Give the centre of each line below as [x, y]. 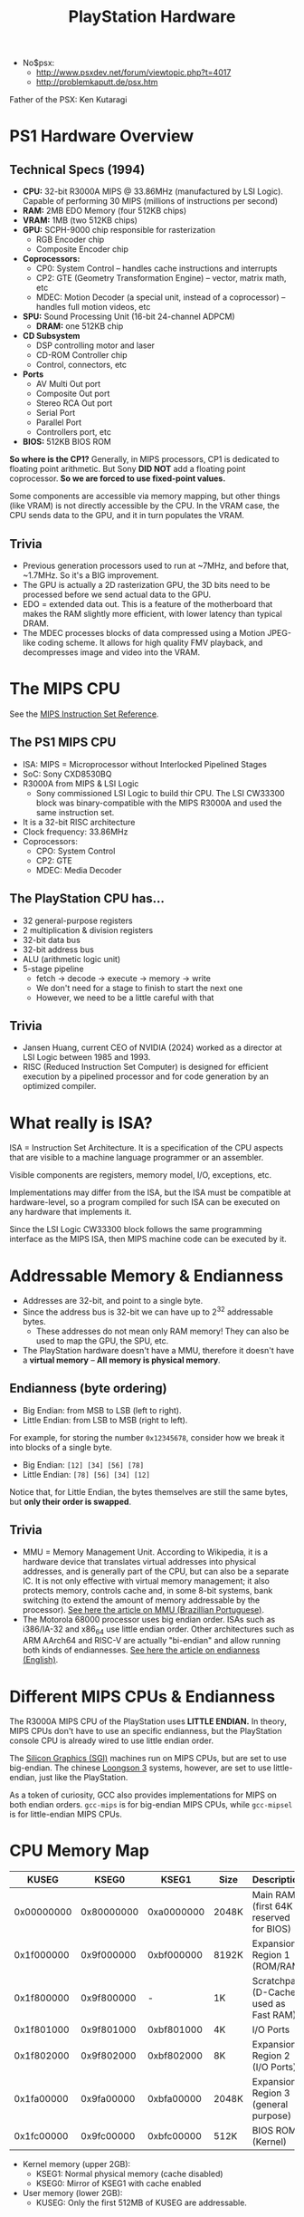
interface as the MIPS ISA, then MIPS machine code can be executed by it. [148, 1239]
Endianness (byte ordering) [88, 1388]
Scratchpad [277, 1981]
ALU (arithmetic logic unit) [71, 959]
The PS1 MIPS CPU [63, 742]
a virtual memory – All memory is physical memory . [121, 1360]
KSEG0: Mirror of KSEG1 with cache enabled [119, 2183]
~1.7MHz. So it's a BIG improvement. [90, 575]
